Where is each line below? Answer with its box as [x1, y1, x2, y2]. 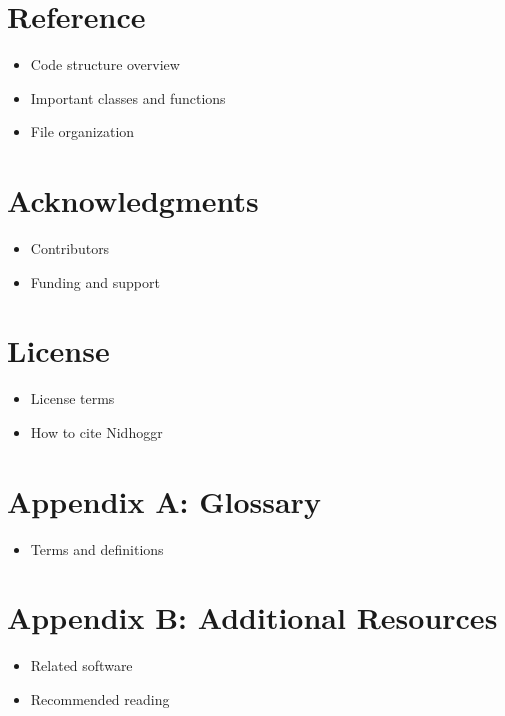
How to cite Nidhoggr [30, 421, 163, 442]
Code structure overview [30, 54, 180, 75]
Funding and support [30, 271, 160, 292]
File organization [30, 121, 135, 142]
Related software [30, 655, 133, 676]
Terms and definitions [30, 538, 164, 559]
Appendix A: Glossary [7, 480, 321, 521]
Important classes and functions [30, 87, 226, 108]
